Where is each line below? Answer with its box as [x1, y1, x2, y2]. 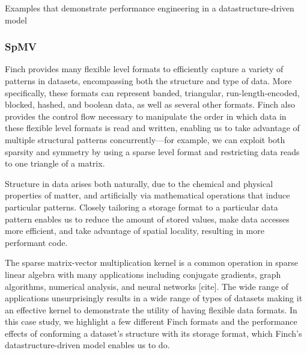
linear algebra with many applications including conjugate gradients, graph [5, 268, 281, 280]
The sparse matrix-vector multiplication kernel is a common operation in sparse [5, 256, 298, 269]
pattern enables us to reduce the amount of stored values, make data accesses [5, 212, 290, 225]
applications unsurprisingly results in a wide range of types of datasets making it [5, 292, 303, 304]
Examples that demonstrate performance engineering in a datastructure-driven [5, 2, 294, 14]
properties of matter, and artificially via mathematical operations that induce [5, 189, 290, 201]
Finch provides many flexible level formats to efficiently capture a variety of [5, 63, 284, 75]
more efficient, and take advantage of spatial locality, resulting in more [5, 224, 264, 237]
